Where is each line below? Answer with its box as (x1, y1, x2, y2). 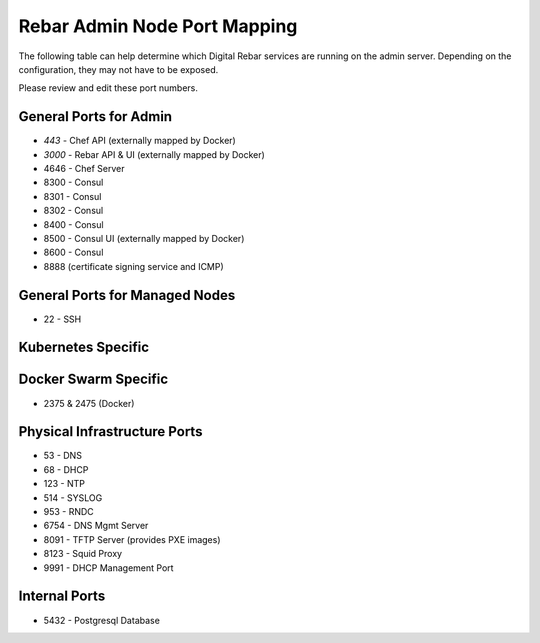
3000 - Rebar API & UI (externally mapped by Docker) (43, 148, 265, 160)
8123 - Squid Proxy (43, 548, 123, 560)
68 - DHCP (43, 463, 89, 475)
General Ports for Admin (18, 108, 173, 125)
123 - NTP (43, 478, 85, 490)
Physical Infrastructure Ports (18, 423, 203, 440)
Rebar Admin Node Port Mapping (18, 15, 298, 37)
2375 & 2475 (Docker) (43, 397, 135, 409)
